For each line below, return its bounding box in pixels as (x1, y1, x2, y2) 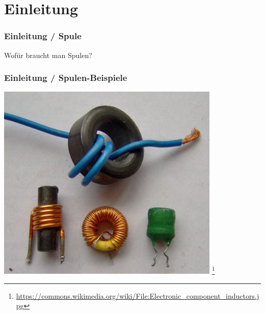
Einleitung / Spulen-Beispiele (4, 71, 127, 84)
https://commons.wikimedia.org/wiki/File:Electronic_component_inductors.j (16, 290, 259, 301)
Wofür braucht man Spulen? (4, 49, 92, 60)
